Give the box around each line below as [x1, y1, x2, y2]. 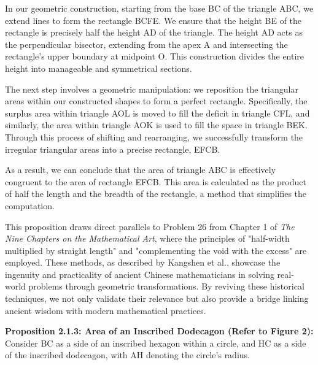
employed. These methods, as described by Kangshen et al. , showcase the [5, 256, 281, 269]
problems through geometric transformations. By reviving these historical [28, 280, 304, 293]
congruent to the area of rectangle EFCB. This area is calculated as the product [5, 175, 306, 188]
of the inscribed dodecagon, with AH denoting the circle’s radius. [5, 348, 250, 361]
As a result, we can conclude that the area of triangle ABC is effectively [5, 163, 276, 176]
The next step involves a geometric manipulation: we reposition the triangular [5, 82, 298, 95]
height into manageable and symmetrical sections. [5, 61, 192, 74]
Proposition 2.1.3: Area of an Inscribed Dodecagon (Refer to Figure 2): [5, 325, 314, 337]
